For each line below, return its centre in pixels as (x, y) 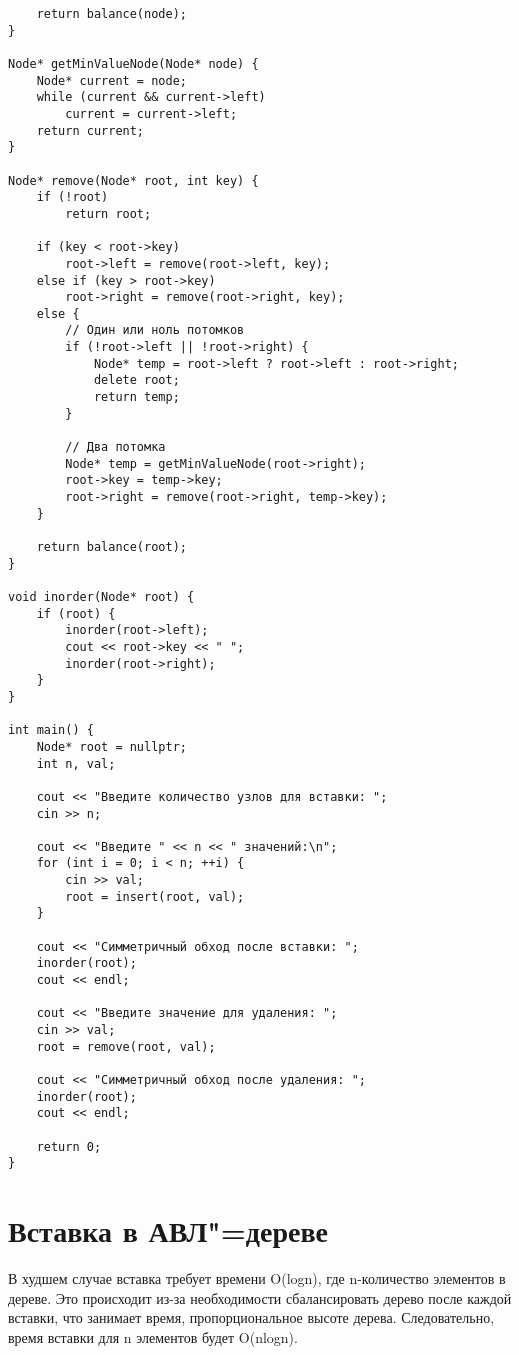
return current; (90, 130)
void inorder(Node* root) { (101, 596)
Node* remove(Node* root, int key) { (133, 180)
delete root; (136, 380)
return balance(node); (111, 14)
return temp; (136, 397)
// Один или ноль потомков (155, 330)
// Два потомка (115, 447)
